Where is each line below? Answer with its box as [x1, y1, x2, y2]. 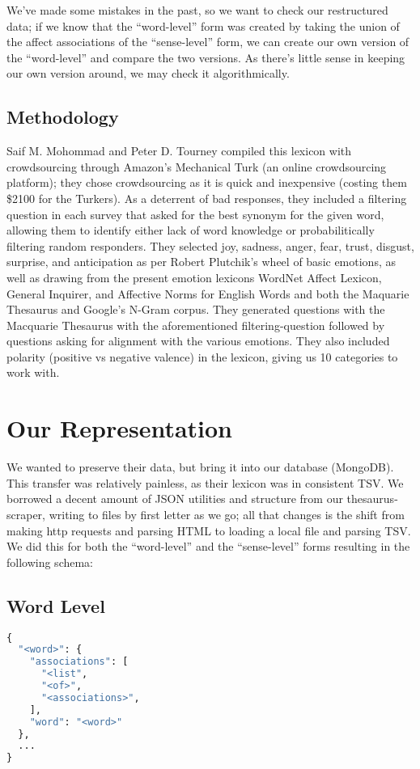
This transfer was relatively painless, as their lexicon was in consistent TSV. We [6, 474, 404, 491]
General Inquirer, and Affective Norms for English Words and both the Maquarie [6, 285, 409, 302]
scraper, [6, 505, 45, 522]
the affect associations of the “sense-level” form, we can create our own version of [6, 33, 409, 50]
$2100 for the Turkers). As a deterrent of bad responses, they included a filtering [6, 189, 407, 206]
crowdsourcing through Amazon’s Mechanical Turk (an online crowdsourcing [6, 158, 387, 175]
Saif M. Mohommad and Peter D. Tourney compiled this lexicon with [6, 142, 352, 159]
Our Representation [6, 412, 232, 445]
